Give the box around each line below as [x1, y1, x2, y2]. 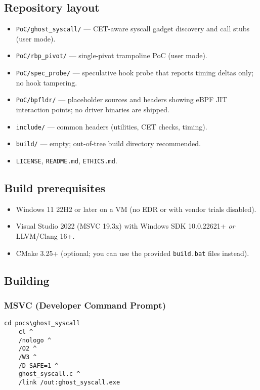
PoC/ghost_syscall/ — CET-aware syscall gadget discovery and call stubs [16, 23, 249, 34]
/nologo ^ [18, 336, 52, 344]
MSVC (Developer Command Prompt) [4, 298, 166, 311]
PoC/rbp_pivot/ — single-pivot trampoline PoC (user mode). [16, 50, 207, 61]
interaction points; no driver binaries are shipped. [16, 104, 169, 115]
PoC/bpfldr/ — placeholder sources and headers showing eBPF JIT [16, 94, 228, 105]
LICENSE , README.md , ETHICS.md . [16, 155, 117, 165]
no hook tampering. [16, 77, 77, 88]
